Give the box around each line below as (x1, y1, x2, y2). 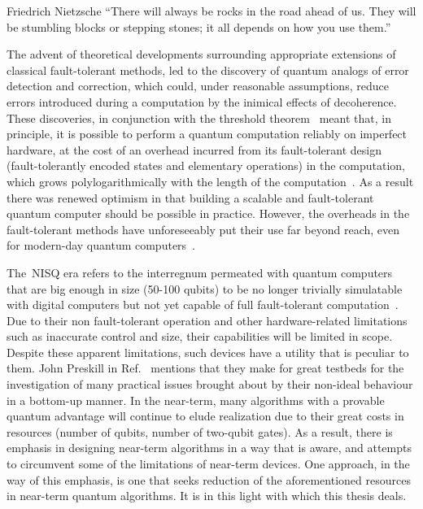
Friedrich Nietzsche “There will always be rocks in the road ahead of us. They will (7, 2, 416, 19)
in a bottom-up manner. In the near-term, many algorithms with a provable (7, 391, 385, 408)
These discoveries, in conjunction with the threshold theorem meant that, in (7, 109, 391, 126)
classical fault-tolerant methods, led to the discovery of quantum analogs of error (7, 61, 409, 78)
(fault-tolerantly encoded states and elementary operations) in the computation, (7, 157, 405, 174)
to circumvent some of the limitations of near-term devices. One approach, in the (7, 455, 410, 472)
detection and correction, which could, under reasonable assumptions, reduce (7, 77, 389, 94)
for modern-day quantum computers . (7, 237, 196, 254)
